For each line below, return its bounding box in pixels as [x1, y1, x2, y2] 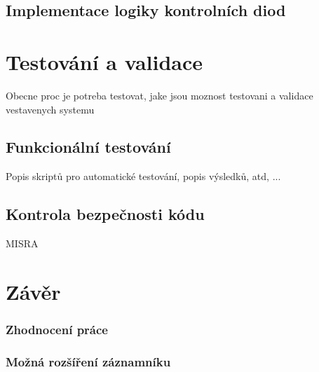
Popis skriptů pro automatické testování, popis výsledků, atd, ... [6, 169, 281, 184]
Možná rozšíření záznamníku [6, 352, 171, 370]
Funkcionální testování [6, 136, 171, 158]
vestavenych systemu [6, 102, 95, 116]
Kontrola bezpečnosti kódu [6, 203, 205, 225]
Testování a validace [6, 47, 203, 76]
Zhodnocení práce [6, 320, 108, 338]
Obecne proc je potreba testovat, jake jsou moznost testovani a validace [6, 88, 313, 102]
